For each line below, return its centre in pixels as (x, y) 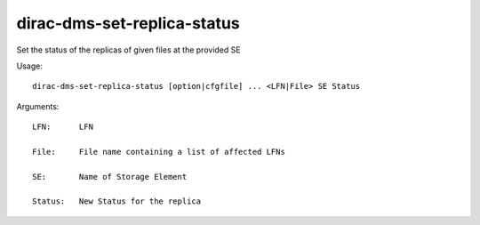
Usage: (30, 66)
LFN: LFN (63, 127)
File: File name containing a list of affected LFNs (159, 152)
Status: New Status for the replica (117, 201)
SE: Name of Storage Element (110, 177)
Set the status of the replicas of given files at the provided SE (128, 50)
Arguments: (38, 106)
